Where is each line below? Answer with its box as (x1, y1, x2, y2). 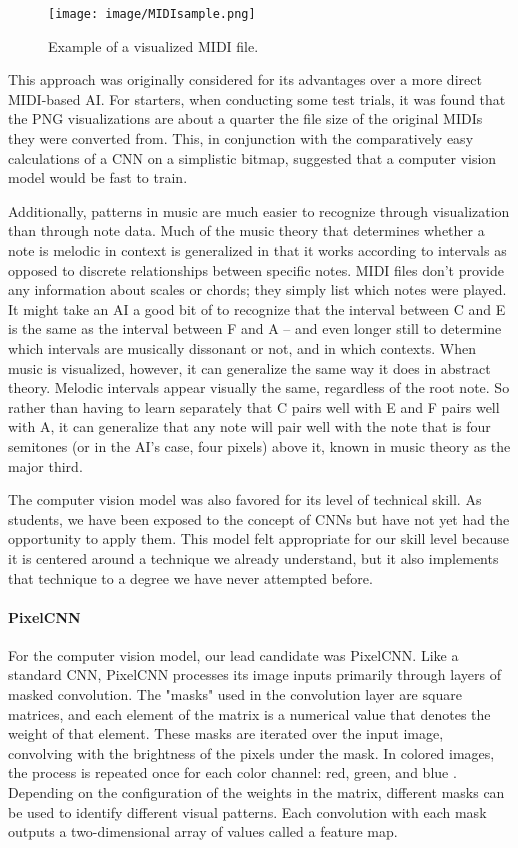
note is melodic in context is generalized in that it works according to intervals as (8, 240, 507, 260)
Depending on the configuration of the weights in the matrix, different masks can (8, 782, 505, 803)
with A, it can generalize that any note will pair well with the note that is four (8, 416, 491, 437)
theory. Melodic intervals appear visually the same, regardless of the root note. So (8, 377, 510, 398)
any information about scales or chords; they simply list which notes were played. (8, 279, 507, 300)
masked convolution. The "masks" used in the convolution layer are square (8, 684, 462, 705)
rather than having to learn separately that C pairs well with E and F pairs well (8, 396, 500, 417)
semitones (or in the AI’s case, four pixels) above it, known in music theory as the (8, 435, 511, 456)
